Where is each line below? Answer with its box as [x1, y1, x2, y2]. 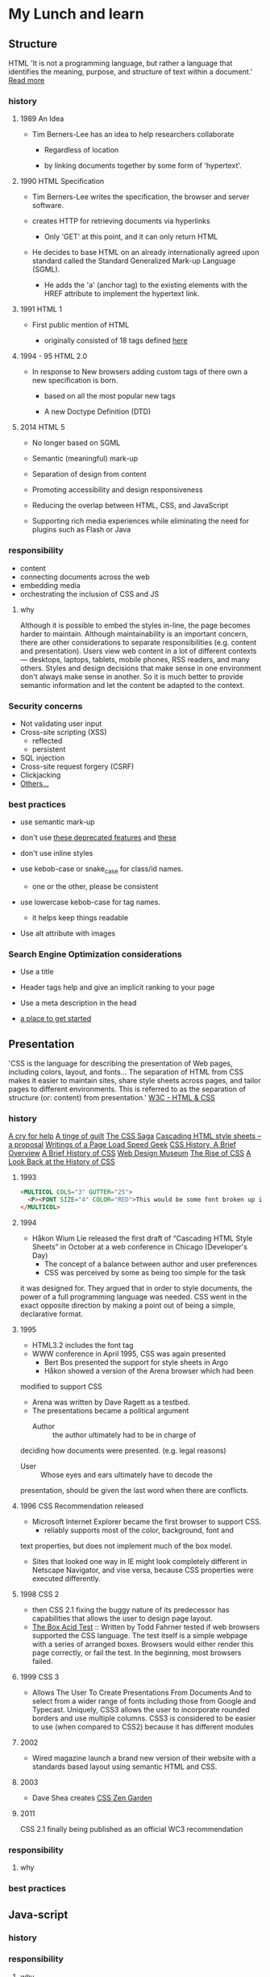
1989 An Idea [19, 114, 64, 123]
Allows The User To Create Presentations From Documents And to [31, 1687, 252, 1698]
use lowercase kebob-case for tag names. [19, 897, 161, 907]
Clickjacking [19, 770, 61, 779]
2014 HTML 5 [19, 423, 66, 432]
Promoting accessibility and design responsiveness [31, 485, 203, 494]
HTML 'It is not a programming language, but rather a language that [8, 58, 233, 68]
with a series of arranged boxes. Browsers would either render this [31, 1639, 254, 1650]
